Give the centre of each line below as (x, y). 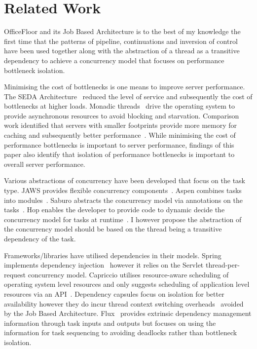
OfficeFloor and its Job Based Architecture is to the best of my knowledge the (122, 31)
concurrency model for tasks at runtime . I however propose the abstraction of (123, 219)
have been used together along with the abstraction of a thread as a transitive (122, 51)
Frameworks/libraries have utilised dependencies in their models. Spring (113, 255)
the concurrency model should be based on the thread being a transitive (113, 229)
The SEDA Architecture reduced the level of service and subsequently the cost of (128, 96)
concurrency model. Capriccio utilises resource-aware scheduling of (128, 274)
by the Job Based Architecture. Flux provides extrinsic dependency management (128, 313)
